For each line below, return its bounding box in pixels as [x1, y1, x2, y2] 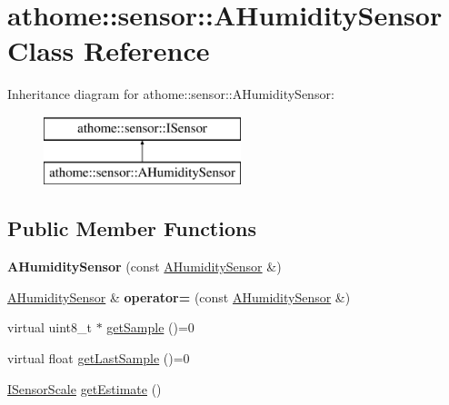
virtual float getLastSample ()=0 [7, 349, 190, 368]
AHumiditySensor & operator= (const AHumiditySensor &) [7, 287, 351, 306]
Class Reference [7, 32, 210, 69]
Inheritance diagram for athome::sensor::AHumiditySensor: [7, 84, 334, 104]
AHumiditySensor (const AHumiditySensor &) [7, 257, 282, 276]
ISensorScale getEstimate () [7, 379, 162, 398]
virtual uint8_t [7, 318, 93, 337]
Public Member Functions [7, 214, 256, 242]
